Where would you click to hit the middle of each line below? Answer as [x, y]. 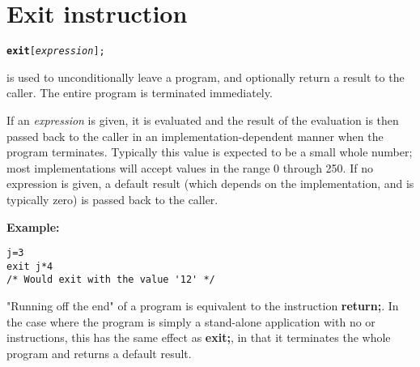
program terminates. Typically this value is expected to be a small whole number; [210, 152]
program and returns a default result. [99, 353]
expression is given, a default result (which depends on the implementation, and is [210, 183]
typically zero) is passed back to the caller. [112, 199]
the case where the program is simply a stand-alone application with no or [191, 321]
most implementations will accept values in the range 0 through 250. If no [190, 167]
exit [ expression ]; [56, 51]
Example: [33, 226]
